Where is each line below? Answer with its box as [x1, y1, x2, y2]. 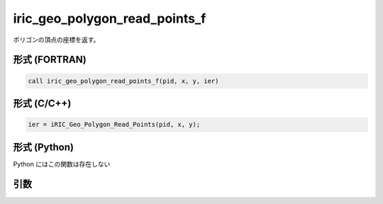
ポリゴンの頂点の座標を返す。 [13, 35, 100, 44]
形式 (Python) [13, 141, 74, 153]
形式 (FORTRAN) [13, 54, 87, 66]
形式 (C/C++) [13, 97, 72, 109]
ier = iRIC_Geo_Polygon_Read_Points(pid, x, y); [28, 120, 201, 129]
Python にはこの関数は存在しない [13, 159, 111, 168]
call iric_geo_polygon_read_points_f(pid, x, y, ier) [28, 76, 219, 85]
